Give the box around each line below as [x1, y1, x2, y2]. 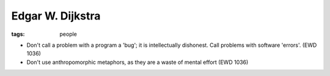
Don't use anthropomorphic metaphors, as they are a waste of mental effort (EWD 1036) [26, 58, 249, 66]
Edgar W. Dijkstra [11, 9, 101, 22]
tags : [11, 30, 25, 38]
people [59, 30, 78, 38]
